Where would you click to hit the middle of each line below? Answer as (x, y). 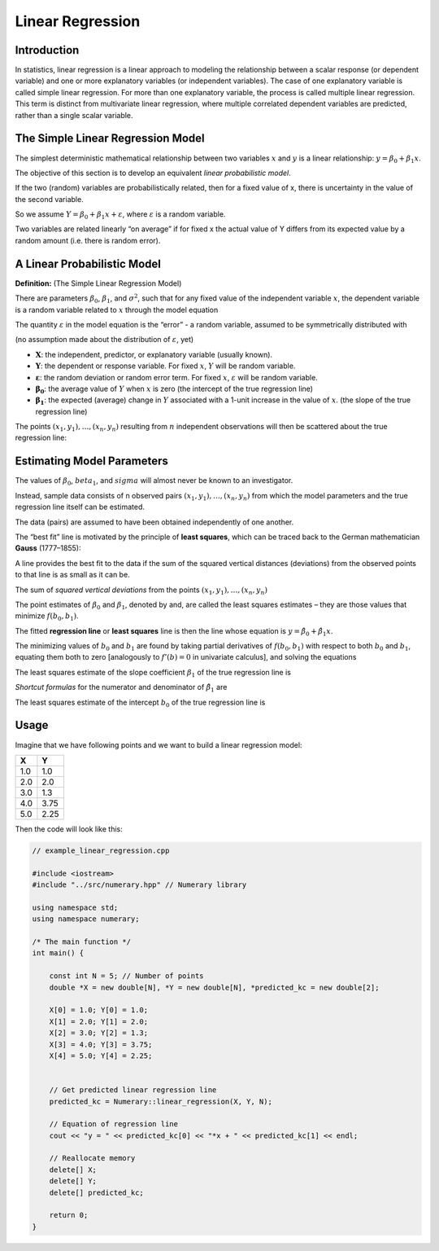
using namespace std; (75, 907)
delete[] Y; (73, 1181)
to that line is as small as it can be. (72, 575)
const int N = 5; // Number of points (126, 976)
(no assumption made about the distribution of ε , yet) (104, 340)
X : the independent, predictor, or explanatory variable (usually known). (154, 354)
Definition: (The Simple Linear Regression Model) (98, 283)
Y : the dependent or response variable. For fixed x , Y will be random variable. (165, 366)
